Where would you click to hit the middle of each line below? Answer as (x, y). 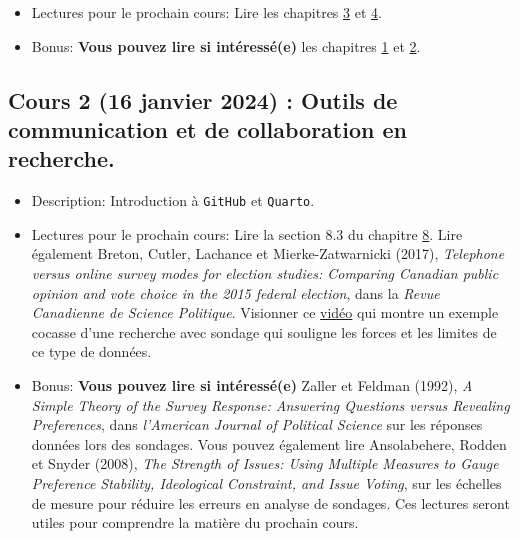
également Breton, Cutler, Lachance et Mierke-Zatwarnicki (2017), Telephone (268, 253)
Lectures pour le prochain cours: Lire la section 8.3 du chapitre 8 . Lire (247, 233)
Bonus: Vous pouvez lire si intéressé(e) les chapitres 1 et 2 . (226, 45)
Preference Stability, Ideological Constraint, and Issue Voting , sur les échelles (266, 482)
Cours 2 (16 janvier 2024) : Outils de (203, 99)
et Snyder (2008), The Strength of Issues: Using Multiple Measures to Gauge (265, 463)
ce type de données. (91, 351)
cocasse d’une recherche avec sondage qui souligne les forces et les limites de (264, 331)
